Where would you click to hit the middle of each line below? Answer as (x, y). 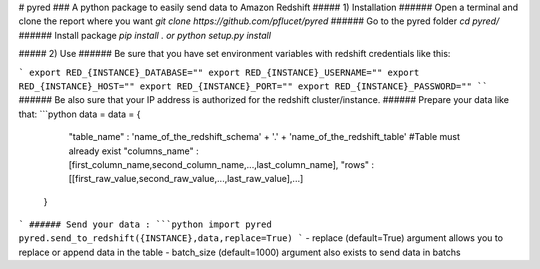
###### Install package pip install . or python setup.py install (145, 35)
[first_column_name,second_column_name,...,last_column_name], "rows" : (221, 164)
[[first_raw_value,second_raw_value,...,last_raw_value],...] (186, 179)
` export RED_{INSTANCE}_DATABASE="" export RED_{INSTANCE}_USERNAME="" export (219, 72)
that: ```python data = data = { (79, 114)
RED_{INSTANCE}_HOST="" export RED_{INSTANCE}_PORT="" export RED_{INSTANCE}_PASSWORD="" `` (253, 86)
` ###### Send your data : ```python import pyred (145, 224)
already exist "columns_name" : (133, 151)
